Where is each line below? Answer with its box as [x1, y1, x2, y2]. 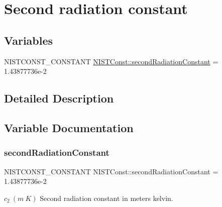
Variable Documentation [4, 120, 134, 135]
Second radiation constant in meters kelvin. [40, 192, 173, 203]
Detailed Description [4, 90, 114, 106]
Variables [4, 32, 53, 48]
